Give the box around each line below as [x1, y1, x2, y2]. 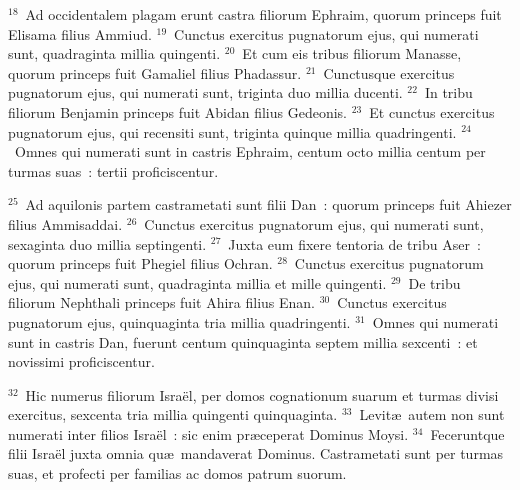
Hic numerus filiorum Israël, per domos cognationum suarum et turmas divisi [25, 384, 499, 405]
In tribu [424, 82, 473, 103]
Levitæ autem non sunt [359, 404, 505, 425]
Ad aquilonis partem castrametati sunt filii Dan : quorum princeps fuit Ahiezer [25, 194, 512, 215]
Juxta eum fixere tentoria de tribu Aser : [228, 233, 481, 254]
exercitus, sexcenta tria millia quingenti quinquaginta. [8, 404, 338, 425]
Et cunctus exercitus [369, 101, 495, 122]
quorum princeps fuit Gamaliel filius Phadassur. [8, 62, 302, 83]
